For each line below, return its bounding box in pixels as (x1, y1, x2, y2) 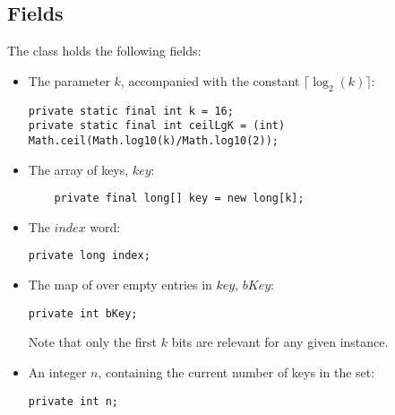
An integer (28, 362, 87, 381)
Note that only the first (28, 333, 158, 351)
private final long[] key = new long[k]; (54, 192, 305, 205)
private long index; (28, 249, 150, 263)
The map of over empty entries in (28, 275, 212, 294)
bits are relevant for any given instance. (171, 333, 389, 351)
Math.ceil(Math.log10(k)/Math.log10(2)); (28, 134, 279, 147)
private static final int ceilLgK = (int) (28, 119, 286, 133)
